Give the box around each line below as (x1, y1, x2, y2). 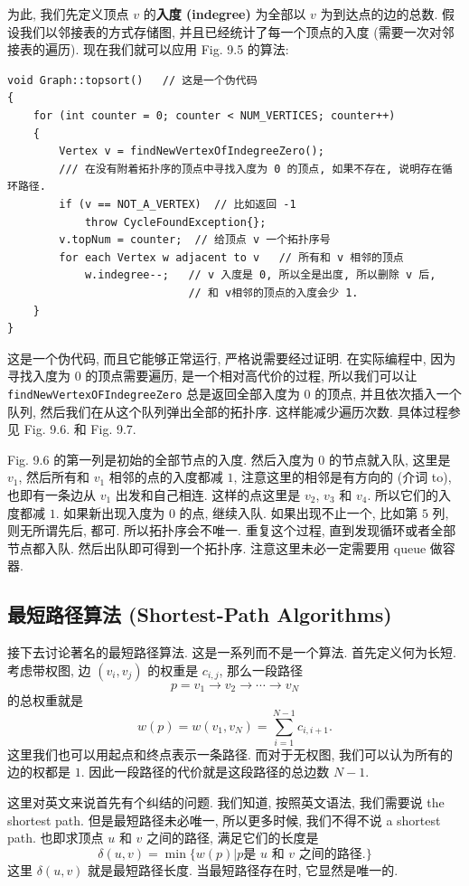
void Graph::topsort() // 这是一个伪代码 (7, 73, 258, 87)
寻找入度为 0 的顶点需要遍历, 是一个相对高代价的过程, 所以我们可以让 (7, 366, 417, 385)
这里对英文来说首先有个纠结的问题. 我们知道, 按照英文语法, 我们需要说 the (7, 793, 445, 812)
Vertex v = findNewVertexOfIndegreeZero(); (59, 145, 324, 158)
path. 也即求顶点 (7, 828, 104, 847)
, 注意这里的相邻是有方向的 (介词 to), (233, 467, 452, 486)
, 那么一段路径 (219, 660, 304, 679)
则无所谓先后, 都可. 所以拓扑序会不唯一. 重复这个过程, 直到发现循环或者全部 (7, 521, 456, 540)
